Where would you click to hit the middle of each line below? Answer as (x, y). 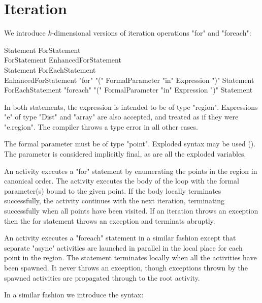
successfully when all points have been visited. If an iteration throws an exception (131, 211)
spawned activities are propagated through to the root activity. (102, 277)
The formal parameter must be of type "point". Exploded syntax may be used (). (130, 144)
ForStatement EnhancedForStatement (63, 60)
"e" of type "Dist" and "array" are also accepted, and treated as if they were (121, 117)
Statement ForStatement (42, 50)
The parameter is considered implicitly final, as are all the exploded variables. (125, 154)
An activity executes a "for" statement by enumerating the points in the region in (131, 171)
